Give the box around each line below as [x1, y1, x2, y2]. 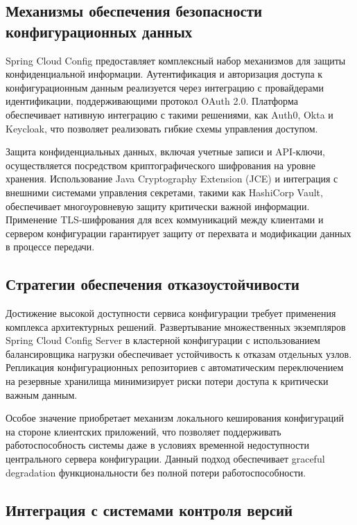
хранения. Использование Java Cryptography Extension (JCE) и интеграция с [6, 171, 338, 186]
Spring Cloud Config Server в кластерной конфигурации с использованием [6, 333, 320, 347]
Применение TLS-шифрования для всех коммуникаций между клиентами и [6, 212, 324, 227]
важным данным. [6, 387, 78, 402]
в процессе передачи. [6, 239, 95, 254]
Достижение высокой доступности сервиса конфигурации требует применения [6, 306, 336, 320]
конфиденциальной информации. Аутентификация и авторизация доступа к [6, 67, 323, 81]
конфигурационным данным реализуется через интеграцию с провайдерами [6, 80, 324, 94]
